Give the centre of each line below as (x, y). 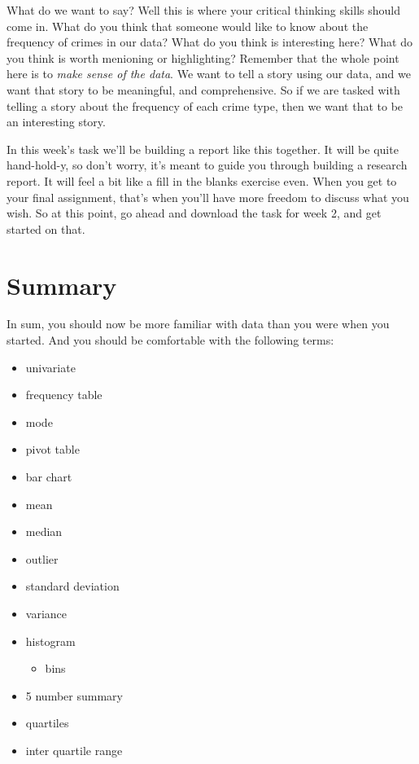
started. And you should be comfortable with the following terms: (170, 340)
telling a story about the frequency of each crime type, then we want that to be (205, 105)
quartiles (47, 723)
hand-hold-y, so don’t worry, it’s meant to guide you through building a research (207, 165)
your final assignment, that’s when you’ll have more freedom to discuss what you (208, 197)
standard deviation (72, 586)
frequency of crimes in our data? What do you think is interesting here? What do (209, 42)
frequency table (64, 395)
